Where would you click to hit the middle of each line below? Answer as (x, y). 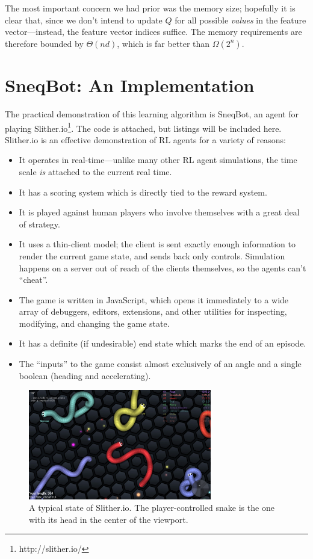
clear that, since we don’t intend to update (84, 20)
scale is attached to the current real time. (95, 171)
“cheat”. (33, 279)
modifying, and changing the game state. (94, 323)
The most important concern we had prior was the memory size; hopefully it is (150, 8)
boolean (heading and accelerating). (85, 375)
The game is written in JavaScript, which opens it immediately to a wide (154, 299)
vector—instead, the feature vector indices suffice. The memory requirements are (153, 32)
